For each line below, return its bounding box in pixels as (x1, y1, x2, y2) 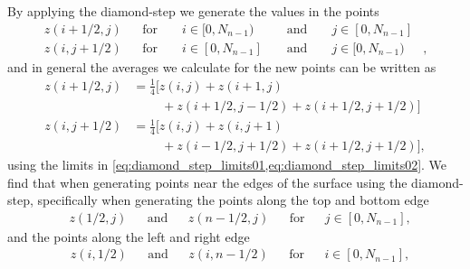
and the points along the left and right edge (7, 227, 250, 246)
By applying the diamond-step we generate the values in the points (7, 2, 379, 20)
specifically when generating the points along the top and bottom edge (37, 190, 429, 209)
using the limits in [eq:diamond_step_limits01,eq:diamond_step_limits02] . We (7, 155, 447, 174)
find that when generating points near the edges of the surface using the (7, 172, 408, 191)
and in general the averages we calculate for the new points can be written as (7, 57, 436, 76)
